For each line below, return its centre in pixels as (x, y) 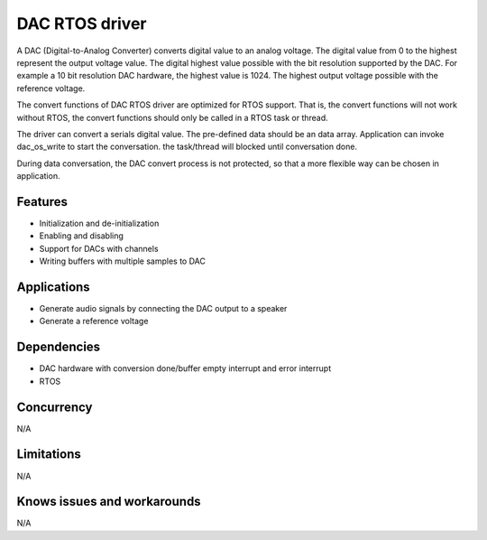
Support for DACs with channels (99, 248)
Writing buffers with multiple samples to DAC (123, 261)
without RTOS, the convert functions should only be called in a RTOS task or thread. (172, 117)
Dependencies (59, 347)
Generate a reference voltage (94, 321)
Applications (53, 287)
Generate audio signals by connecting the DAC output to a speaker (163, 309)
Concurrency (55, 407)
